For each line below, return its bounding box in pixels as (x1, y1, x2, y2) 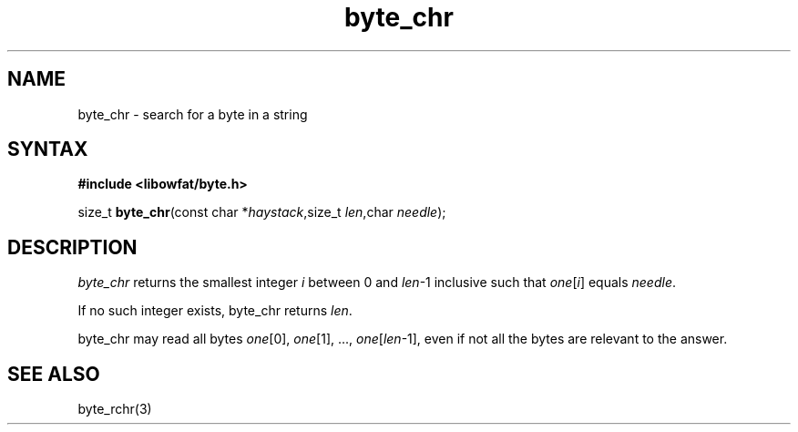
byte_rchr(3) (77, 401, 152, 417)
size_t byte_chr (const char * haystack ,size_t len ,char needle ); (77, 204, 446, 221)
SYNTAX (7, 138, 88, 161)
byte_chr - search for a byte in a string (77, 106, 308, 122)
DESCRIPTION (7, 235, 138, 259)
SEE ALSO (7, 362, 100, 386)
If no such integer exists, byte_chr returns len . (77, 303, 353, 319)
